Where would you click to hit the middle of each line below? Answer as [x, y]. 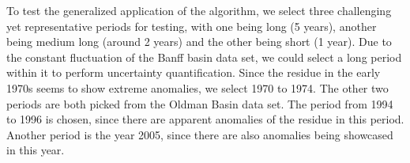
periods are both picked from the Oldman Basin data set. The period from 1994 [200, 103]
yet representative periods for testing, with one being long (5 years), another [192, 26]
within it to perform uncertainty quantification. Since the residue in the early [194, 72]
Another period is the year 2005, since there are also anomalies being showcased [200, 134]
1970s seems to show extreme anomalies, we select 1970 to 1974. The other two [197, 87]
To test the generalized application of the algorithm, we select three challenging [199, 10]
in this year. [36, 150]
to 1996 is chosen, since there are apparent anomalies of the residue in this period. [205, 119]
